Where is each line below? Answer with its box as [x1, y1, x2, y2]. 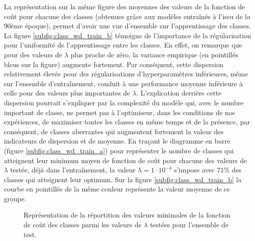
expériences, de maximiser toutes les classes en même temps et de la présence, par [4, 117, 250, 127]
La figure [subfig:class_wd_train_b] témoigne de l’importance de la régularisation [4, 30, 251, 40]
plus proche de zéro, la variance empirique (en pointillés [70, 49, 238, 59]
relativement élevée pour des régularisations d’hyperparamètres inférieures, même [4, 69, 248, 79]
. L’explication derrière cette [136, 88, 222, 98]
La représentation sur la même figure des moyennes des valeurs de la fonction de [4, 1, 245, 11]
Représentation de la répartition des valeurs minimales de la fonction [24, 210, 230, 220]
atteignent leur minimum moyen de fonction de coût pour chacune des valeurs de [4, 155, 247, 165]
